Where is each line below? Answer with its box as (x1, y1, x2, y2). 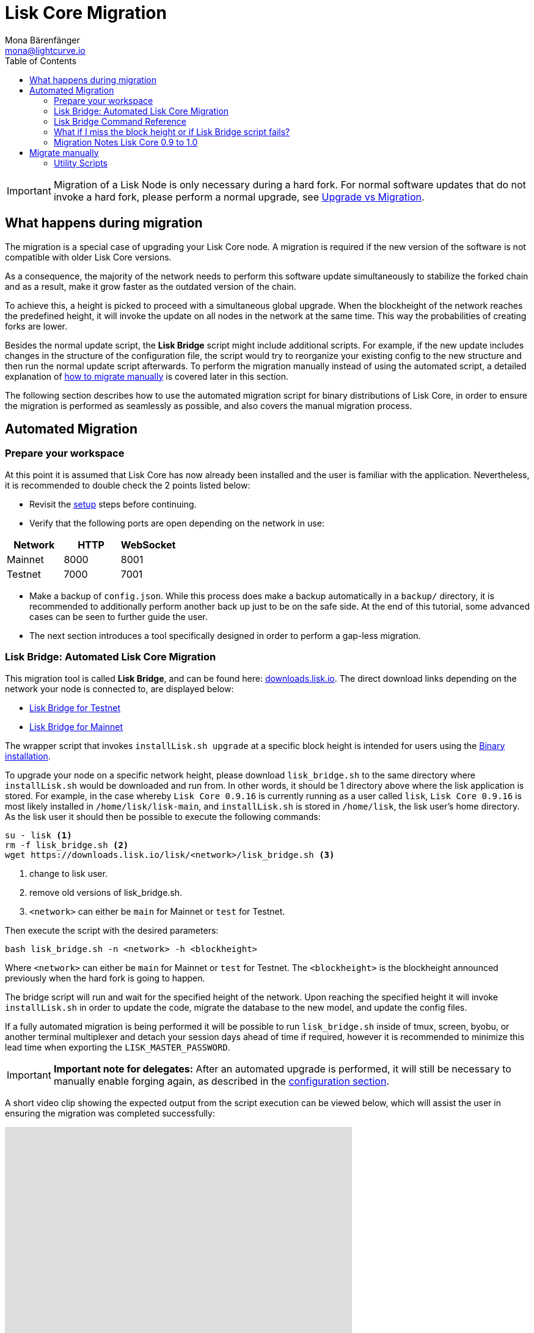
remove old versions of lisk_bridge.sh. (29, 887, 183, 898)
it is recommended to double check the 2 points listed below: (5, 479, 251, 490)
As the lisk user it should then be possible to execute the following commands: (5, 811, 321, 822)
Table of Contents (5, 55, 77, 66)
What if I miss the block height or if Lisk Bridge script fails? (54, 126, 290, 137)
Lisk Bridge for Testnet (29, 702, 120, 713)
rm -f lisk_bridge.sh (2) (5, 840, 129, 850)
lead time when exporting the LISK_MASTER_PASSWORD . (5, 1041, 230, 1052)
